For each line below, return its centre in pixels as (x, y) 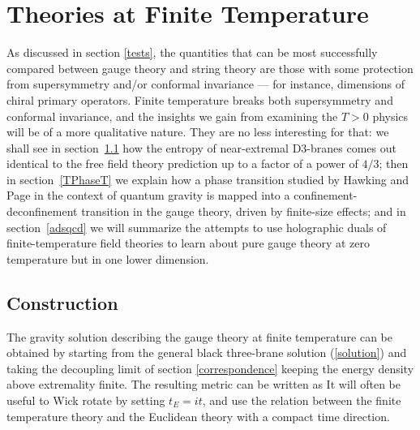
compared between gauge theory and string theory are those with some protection (210, 68)
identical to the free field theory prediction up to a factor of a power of (182, 163)
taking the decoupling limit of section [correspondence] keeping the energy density (210, 368)
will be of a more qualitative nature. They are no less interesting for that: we (198, 132)
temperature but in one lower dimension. (108, 258)
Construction (62, 302)
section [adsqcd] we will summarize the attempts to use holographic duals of (197, 227)
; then (394, 163)
